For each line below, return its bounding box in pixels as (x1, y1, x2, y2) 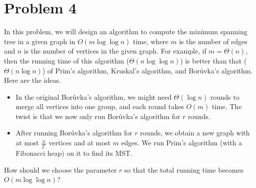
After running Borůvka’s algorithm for (15, 127, 133, 138)
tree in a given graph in (4, 36, 75, 46)
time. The (211, 101, 242, 112)
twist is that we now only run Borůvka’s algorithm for (15, 111, 180, 121)
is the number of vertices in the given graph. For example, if (24, 46, 206, 56)
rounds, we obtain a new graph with (140, 127, 250, 138)
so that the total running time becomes (124, 164, 244, 175)
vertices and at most (49, 137, 111, 148)
